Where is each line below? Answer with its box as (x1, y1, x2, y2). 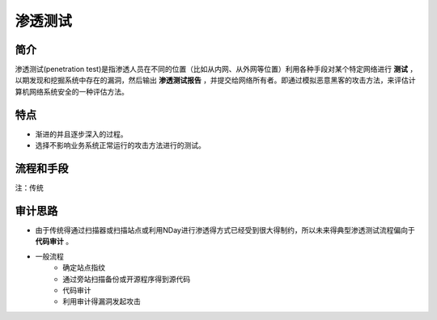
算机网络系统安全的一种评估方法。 (15, 86, 129, 96)
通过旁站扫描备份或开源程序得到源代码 (62, 274, 190, 284)
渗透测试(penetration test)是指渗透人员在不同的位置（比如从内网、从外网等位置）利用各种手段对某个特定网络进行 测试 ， (15, 65, 418, 74)
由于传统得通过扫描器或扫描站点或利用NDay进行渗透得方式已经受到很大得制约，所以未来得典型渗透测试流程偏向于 (35, 225, 416, 234)
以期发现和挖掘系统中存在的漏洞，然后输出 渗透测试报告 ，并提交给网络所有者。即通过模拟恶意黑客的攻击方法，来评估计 (15, 75, 416, 85)
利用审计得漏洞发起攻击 (62, 297, 141, 306)
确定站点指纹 (62, 263, 105, 272)
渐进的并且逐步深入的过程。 (35, 129, 128, 139)
